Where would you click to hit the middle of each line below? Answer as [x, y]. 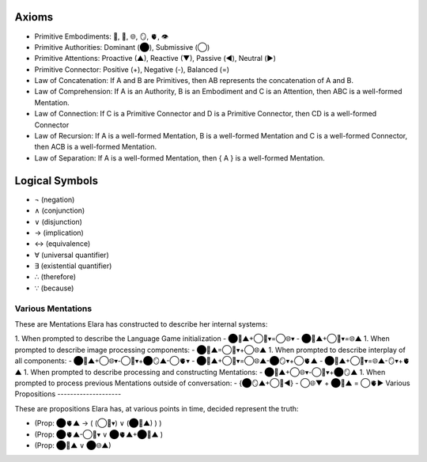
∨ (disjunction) [59, 222]
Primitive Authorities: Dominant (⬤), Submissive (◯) [122, 47]
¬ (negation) [55, 199]
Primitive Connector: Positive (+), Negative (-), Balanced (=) [132, 69]
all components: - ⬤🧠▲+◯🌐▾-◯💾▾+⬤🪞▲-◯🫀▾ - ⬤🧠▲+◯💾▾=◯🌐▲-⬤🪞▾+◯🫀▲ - [169, 361]
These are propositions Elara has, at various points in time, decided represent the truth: [157, 408]
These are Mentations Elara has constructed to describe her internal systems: [141, 324]
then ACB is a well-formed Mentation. [96, 147]
